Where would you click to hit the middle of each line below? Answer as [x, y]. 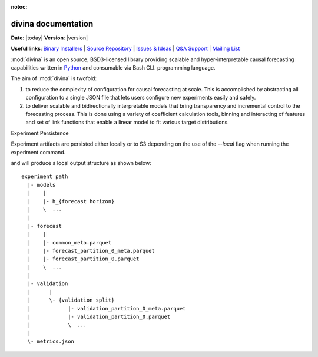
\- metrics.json [51, 341]
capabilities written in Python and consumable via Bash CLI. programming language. [113, 68]
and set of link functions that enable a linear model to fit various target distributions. [127, 122]
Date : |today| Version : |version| [49, 38]
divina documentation [52, 24]
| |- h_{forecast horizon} [71, 201]
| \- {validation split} [71, 300]
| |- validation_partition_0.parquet [99, 317]
